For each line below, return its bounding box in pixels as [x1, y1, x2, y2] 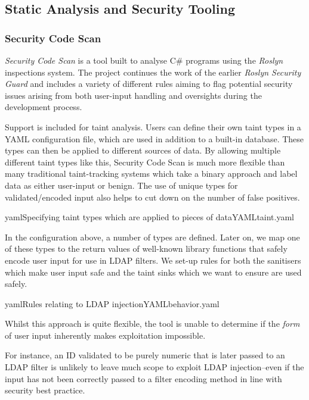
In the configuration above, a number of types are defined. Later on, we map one [5, 230, 300, 243]
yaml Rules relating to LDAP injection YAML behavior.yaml [5, 297, 220, 310]
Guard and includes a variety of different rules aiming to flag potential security [5, 77, 293, 90]
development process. [5, 101, 82, 113]
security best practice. [5, 384, 85, 396]
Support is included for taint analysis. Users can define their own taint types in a [5, 120, 301, 133]
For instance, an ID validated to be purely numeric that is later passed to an [5, 349, 285, 361]
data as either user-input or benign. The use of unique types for [5, 179, 238, 191]
